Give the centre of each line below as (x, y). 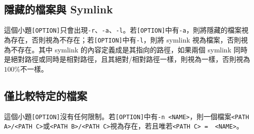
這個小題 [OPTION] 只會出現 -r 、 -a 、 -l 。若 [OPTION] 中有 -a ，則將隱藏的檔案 (123, 30)
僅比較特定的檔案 (46, 95)
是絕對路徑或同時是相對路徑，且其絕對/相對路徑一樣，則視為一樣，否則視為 (127, 59)
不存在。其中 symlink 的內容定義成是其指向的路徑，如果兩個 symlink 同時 (129, 49)
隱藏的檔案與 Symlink (58, 9)
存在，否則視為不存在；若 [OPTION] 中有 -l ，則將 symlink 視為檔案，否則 (126, 39)
